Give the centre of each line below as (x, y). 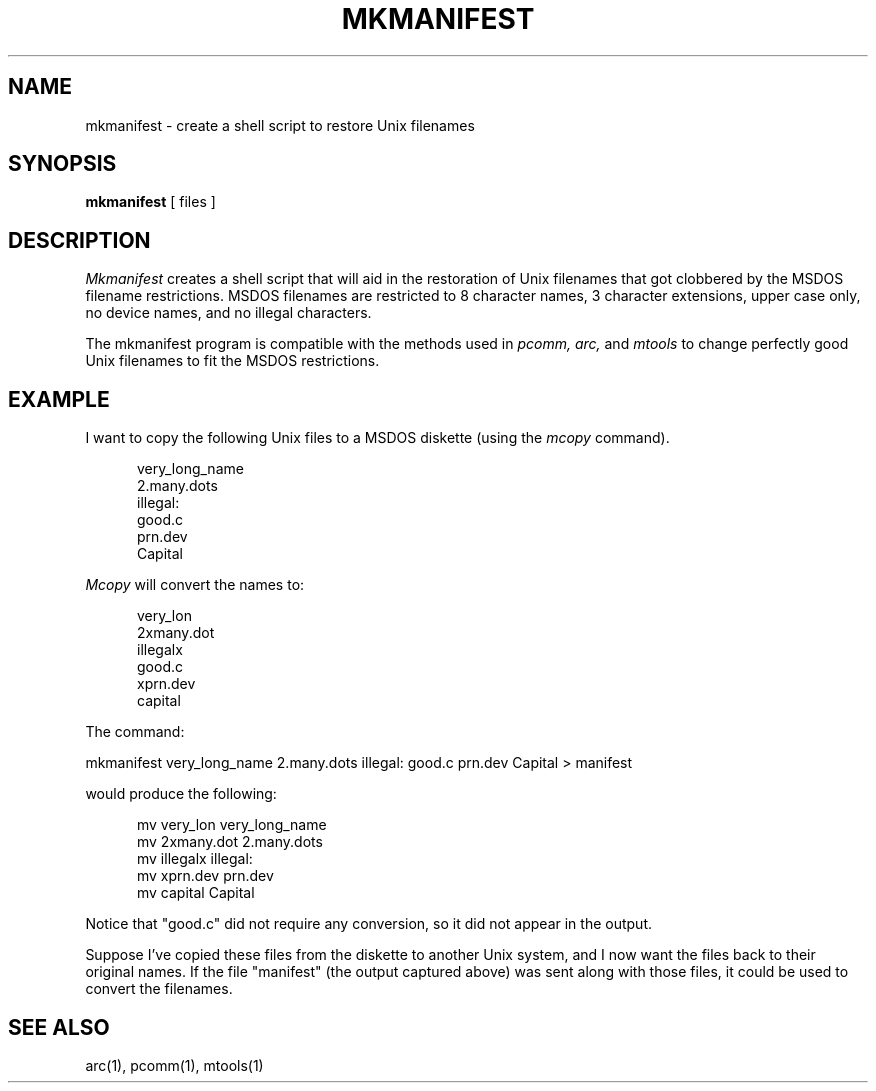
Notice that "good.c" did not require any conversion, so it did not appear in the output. (368, 924)
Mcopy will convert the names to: (195, 585)
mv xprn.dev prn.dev (205, 876)
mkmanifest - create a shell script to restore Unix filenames (280, 125)
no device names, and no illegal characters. (228, 313)
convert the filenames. (159, 989)
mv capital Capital (196, 893)
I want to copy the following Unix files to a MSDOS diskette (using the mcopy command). (377, 438)
